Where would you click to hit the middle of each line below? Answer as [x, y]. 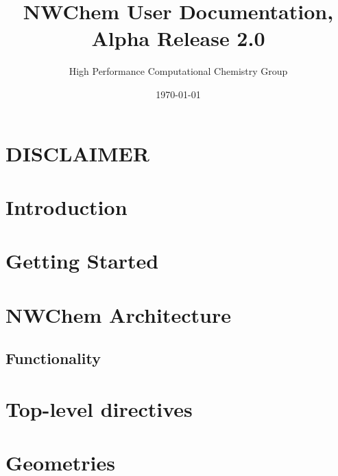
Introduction [67, 206]
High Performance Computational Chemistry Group [178, 71]
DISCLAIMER [77, 153]
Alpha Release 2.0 [178, 38]
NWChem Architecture [118, 314]
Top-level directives [99, 408]
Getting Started [82, 261]
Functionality [53, 358]
